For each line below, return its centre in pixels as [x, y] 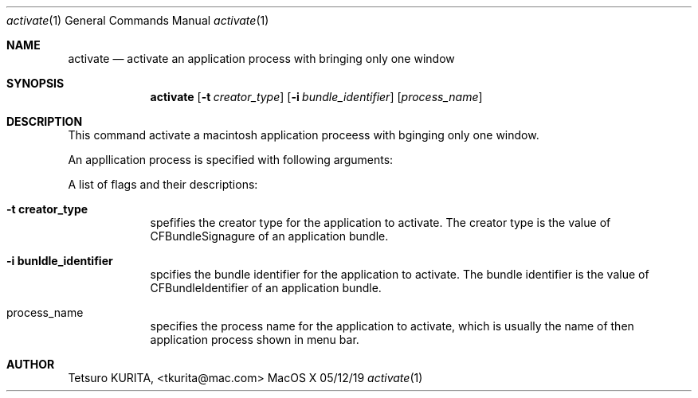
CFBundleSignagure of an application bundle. [269, 236]
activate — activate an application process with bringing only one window [261, 59]
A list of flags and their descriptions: [163, 184]
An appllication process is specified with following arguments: [231, 160]
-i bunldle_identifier [60, 261]
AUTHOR [31, 364]
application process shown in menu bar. [255, 339]
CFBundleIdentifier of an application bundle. [266, 288]
